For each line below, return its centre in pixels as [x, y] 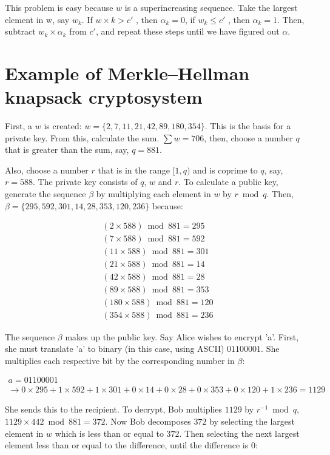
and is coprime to [225, 170]
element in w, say [37, 19]
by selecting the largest [252, 421]
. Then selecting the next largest [239, 433]
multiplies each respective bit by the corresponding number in [120, 360]
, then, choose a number [248, 137]
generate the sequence [45, 194]
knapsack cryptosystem [104, 97]
